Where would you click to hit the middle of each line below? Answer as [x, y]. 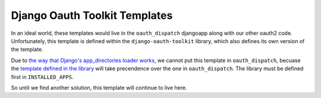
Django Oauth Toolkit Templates [92, 15]
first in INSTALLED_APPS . [42, 77]
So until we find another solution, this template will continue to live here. [99, 87]
